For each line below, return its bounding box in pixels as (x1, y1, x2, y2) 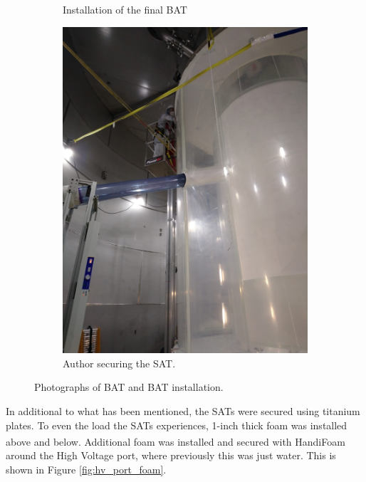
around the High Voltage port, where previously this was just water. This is (6, 448, 336, 463)
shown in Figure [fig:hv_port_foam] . (6, 462, 167, 477)
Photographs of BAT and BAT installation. (34, 379, 224, 394)
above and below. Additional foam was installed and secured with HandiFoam (6, 434, 345, 449)
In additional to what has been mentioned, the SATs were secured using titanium (6, 404, 360, 419)
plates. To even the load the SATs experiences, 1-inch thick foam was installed (6, 417, 347, 432)
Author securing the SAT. (63, 355, 176, 370)
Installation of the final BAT (63, 2, 187, 16)
